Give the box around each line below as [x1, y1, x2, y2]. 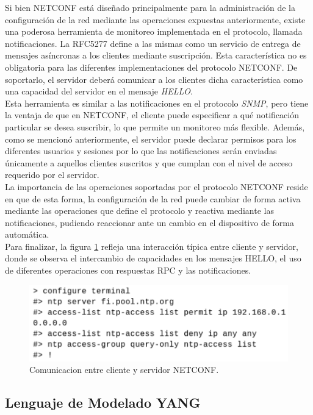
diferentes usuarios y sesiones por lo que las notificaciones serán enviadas [5, 144, 277, 157]
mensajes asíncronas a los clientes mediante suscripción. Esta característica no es [5, 49, 307, 62]
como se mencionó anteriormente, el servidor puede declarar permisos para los [5, 132, 297, 145]
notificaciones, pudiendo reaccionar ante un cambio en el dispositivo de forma [5, 216, 295, 229]
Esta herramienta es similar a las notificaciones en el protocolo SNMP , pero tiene [5, 96, 309, 109]
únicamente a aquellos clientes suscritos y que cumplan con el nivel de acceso [5, 156, 293, 169]
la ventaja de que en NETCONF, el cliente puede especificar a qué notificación [5, 108, 299, 121]
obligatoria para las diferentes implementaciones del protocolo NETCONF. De [5, 60, 298, 73]
